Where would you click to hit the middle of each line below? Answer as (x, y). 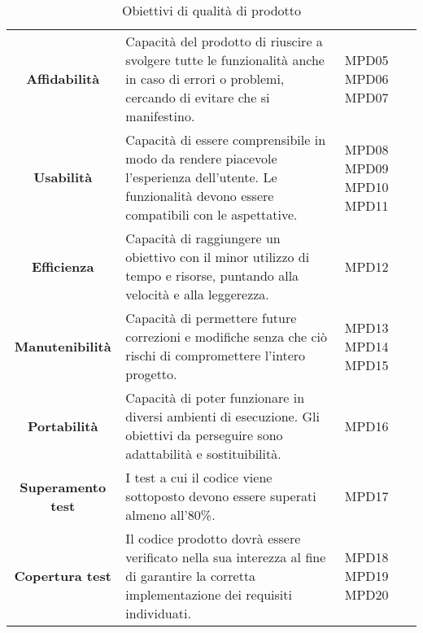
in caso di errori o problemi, (205, 79)
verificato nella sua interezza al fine (226, 557)
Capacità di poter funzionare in (215, 397)
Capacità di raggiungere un (203, 238)
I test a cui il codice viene (199, 477)
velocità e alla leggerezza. (197, 294)
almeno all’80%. (170, 515)
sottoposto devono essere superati (221, 496)
